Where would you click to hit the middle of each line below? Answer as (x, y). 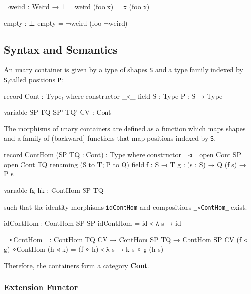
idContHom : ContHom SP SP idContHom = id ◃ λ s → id (93, 223)
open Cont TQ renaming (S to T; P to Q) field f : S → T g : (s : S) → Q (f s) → (125, 164)
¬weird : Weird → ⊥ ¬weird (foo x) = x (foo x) (77, 6)
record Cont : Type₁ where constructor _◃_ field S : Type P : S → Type (113, 95)
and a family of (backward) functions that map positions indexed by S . (110, 138)
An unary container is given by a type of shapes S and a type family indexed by (124, 70)
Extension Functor (41, 287)
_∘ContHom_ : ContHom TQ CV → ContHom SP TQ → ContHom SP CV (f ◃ (125, 239)
